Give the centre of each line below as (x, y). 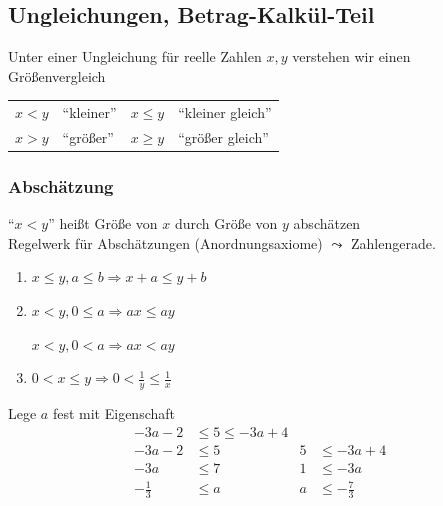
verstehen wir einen (351, 56)
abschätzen (327, 223)
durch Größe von (226, 223)
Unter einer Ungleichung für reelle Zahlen (135, 56)
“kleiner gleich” (225, 112)
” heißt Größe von (103, 223)
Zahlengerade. (393, 242)
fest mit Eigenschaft (113, 413)
